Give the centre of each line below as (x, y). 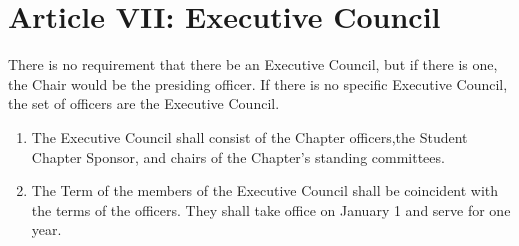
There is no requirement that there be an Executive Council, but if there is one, (253, 64)
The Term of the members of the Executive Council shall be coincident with (265, 190)
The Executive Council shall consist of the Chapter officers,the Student (249, 136)
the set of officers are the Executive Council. (144, 103)
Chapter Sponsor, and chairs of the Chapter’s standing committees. (238, 156)
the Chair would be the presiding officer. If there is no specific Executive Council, (258, 83)
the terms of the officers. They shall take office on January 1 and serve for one (271, 209)
